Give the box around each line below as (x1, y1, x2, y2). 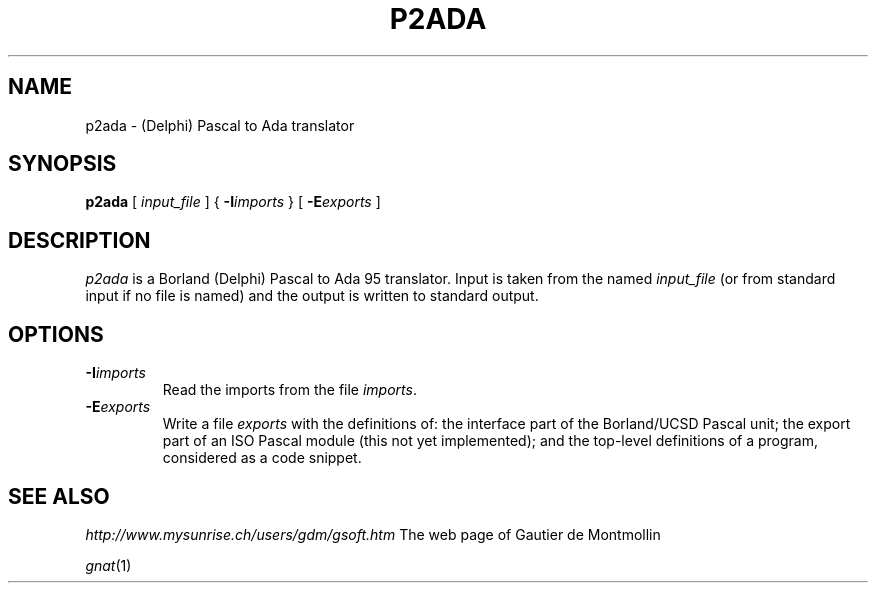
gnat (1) (85, 556, 132, 574)
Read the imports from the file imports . (162, 381, 417, 399)
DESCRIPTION (8, 227, 151, 253)
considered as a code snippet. (162, 449, 362, 467)
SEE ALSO (8, 483, 110, 509)
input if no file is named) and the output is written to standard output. (85, 287, 539, 305)
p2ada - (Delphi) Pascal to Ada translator (85, 116, 355, 134)
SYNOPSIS (8, 151, 117, 177)
